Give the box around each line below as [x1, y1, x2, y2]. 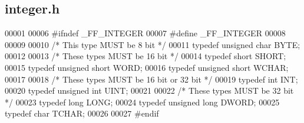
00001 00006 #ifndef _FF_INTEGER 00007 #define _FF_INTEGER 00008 [5, 27, 286, 39]
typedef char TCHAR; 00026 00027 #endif [5, 107, 159, 119]
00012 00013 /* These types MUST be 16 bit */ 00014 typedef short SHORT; [5, 50, 286, 62]
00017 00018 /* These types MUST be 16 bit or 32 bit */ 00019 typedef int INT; [5, 73, 298, 85]
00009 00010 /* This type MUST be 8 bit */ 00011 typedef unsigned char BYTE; [5, 38, 300, 50]
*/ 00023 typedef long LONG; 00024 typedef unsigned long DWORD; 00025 [5, 95, 280, 108]
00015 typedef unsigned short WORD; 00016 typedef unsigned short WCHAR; [5, 61, 289, 73]
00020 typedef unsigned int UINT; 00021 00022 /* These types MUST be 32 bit [5, 84, 294, 97]
